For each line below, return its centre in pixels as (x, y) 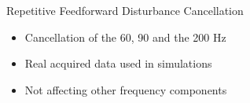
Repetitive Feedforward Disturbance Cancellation (125, 10)
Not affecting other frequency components (126, 89)
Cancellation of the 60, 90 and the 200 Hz (125, 37)
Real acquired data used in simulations (118, 63)
